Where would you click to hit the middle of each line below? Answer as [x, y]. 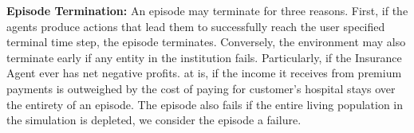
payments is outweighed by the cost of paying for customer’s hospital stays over [201, 88]
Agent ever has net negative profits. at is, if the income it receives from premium [204, 73]
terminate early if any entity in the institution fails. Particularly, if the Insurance [204, 57]
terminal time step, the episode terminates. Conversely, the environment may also [206, 42]
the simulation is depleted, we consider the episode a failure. [154, 120]
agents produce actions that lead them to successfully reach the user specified [196, 26]
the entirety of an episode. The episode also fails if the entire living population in [205, 104]
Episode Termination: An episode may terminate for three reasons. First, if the [207, 10]
